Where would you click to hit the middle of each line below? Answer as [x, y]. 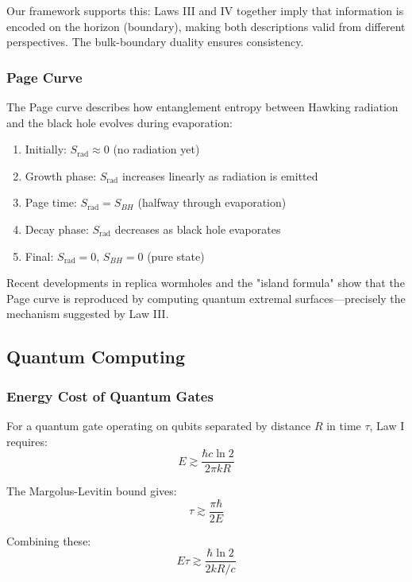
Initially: [46, 149]
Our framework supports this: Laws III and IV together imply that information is [205, 10]
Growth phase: [61, 175]
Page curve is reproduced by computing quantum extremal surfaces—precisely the [206, 298]
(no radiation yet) [156, 149]
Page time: [51, 202]
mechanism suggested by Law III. [88, 314]
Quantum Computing [96, 357]
